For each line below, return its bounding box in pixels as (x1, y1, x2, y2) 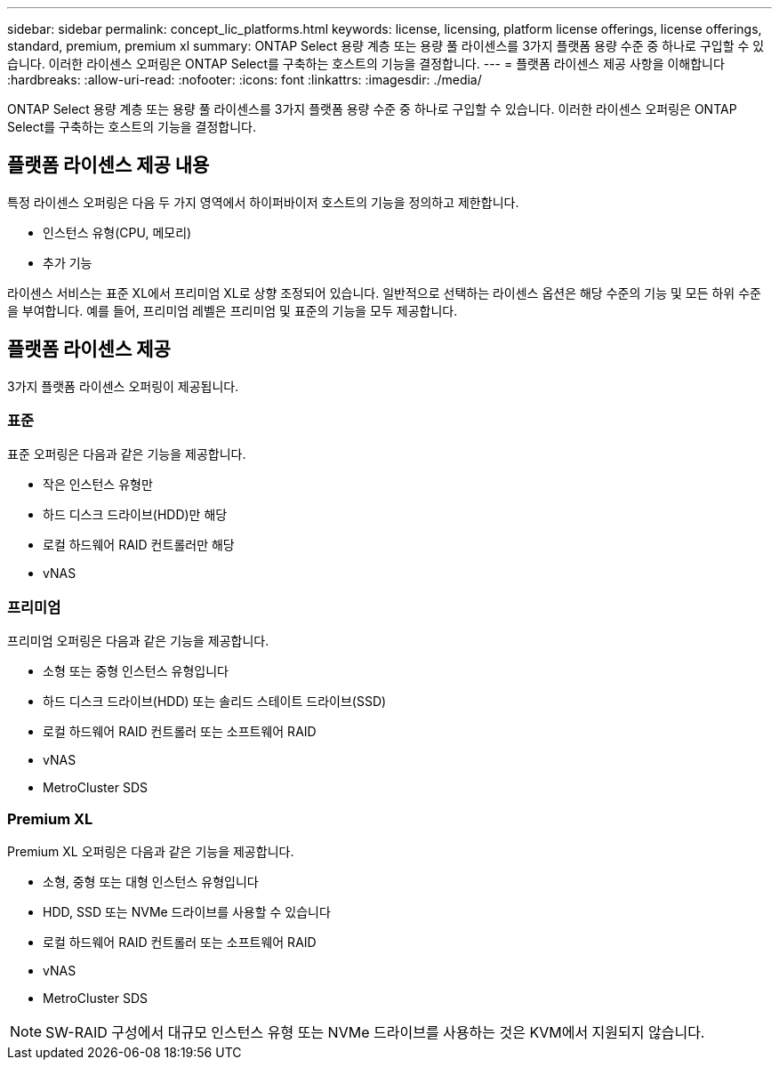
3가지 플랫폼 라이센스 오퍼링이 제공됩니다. (7, 378, 239, 394)
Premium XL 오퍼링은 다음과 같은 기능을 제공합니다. (7, 843, 294, 859)
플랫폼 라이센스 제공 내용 (7, 154, 210, 177)
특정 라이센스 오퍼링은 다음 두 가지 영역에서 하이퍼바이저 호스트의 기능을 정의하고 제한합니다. (7, 194, 519, 210)
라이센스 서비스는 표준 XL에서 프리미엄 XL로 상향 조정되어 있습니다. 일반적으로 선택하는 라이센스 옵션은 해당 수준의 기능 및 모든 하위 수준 (7, 285, 761, 301)
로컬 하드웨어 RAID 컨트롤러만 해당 (43, 537, 235, 553)
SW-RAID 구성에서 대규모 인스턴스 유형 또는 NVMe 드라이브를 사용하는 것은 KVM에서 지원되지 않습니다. (45, 1023, 705, 1041)
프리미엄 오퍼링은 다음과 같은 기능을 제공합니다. (7, 633, 269, 649)
